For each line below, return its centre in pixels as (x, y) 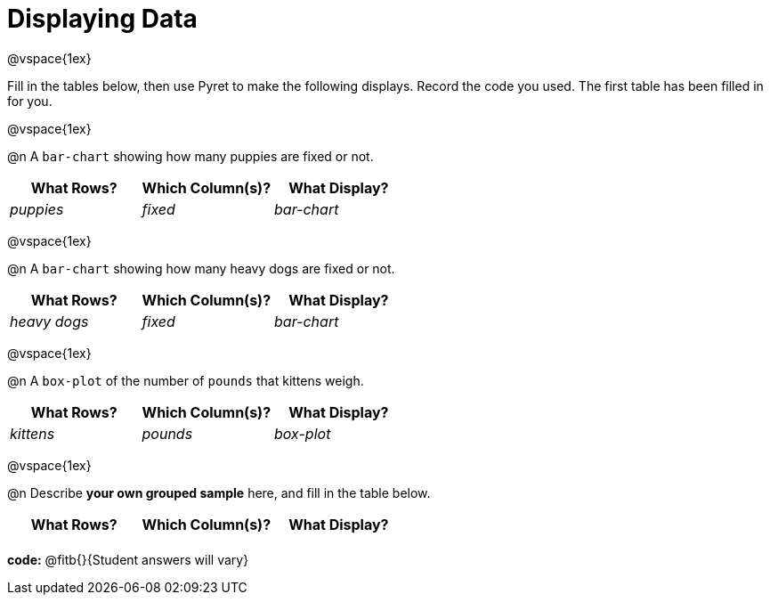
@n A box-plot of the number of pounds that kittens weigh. (186, 380)
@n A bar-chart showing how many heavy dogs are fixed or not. (201, 268)
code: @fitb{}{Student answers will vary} (128, 559)
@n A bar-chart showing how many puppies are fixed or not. (190, 156)
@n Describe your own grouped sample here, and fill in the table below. (219, 492)
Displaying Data (102, 19)
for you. (30, 101)
